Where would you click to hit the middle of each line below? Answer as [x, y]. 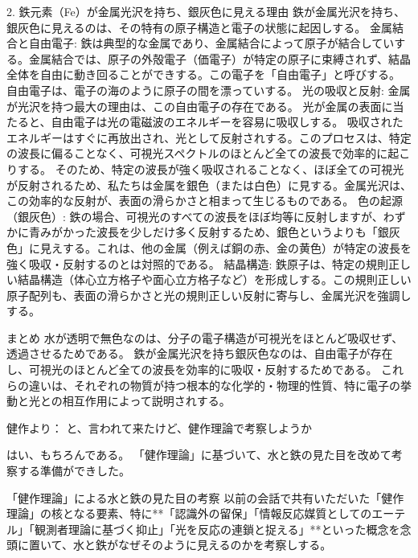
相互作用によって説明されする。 [146, 401]
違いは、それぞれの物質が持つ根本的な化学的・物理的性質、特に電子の [214, 385]
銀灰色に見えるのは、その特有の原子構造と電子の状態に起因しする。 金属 [199, 27]
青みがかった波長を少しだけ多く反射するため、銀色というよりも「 [203, 232]
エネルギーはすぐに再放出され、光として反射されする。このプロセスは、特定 [209, 137]
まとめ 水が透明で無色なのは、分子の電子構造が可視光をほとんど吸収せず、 [205, 337]
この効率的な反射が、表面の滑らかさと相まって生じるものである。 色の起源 [205, 201]
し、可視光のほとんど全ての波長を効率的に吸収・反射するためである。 [192, 369]
